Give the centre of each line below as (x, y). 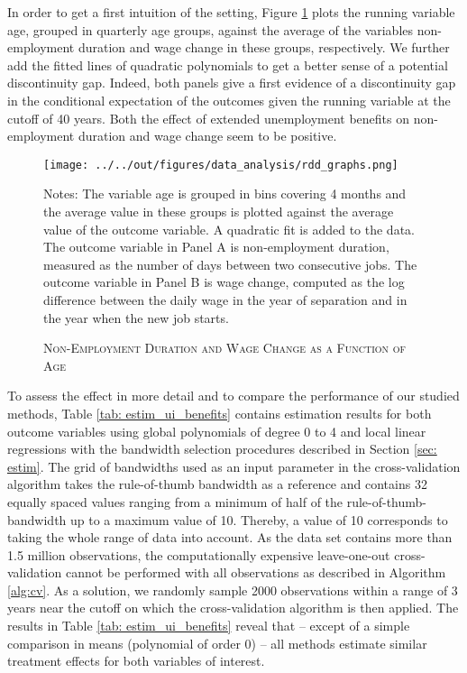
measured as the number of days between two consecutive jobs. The (230, 264)
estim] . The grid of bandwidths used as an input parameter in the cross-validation (234, 466)
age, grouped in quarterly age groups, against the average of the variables (211, 29)
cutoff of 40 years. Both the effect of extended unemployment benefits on (209, 118)
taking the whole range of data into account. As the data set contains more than (230, 537)
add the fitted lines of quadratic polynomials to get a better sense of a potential (228, 65)
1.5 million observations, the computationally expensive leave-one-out (199, 554)
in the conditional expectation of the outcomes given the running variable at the (229, 100)
